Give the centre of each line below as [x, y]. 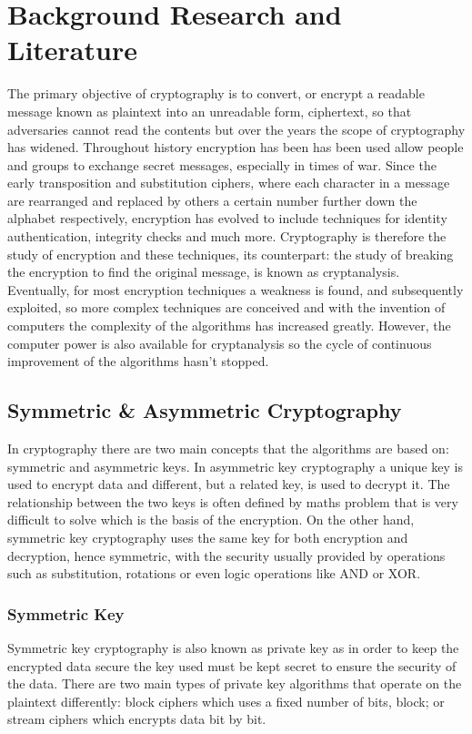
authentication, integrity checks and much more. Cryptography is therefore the [227, 236]
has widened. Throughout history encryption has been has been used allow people [236, 147]
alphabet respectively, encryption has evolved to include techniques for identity [227, 218]
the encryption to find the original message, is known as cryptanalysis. [204, 272]
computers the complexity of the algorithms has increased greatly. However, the [229, 326]
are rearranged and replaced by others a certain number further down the [212, 200]
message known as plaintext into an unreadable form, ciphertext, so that [210, 111]
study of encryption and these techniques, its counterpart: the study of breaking [231, 254]
